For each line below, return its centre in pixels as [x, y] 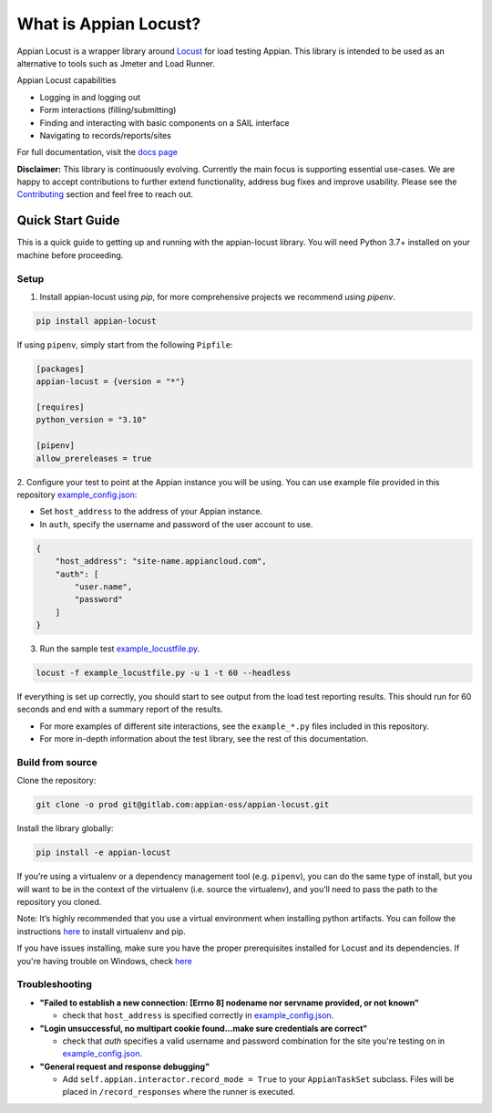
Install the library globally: [65, 828]
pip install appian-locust [96, 321]
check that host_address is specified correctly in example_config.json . [198, 1015]
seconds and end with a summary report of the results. [120, 709]
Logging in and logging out [90, 97]
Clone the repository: [56, 781]
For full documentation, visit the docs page [97, 152]
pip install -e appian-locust [103, 853]
